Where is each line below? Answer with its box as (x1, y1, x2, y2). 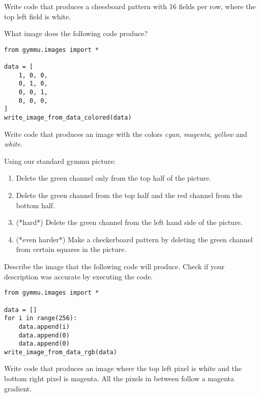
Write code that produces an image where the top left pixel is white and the (4, 363, 242, 374)
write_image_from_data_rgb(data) (4, 348, 117, 356)
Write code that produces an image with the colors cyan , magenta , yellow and (4, 128, 247, 139)
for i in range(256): (4, 315, 77, 322)
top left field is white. (4, 11, 71, 21)
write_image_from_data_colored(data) (4, 114, 132, 122)
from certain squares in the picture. (16, 244, 127, 254)
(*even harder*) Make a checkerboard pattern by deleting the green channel (16, 234, 253, 244)
